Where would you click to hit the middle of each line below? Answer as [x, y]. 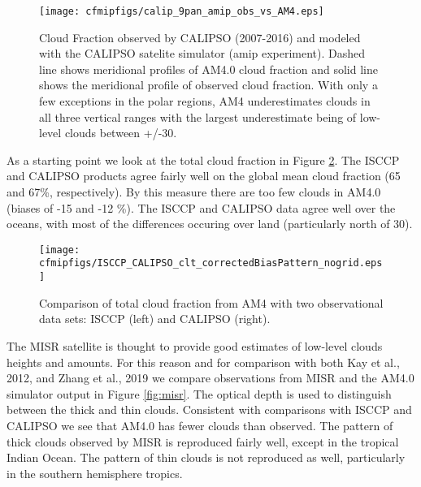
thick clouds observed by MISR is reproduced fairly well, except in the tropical [203, 441]
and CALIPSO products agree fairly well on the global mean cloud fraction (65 [204, 176]
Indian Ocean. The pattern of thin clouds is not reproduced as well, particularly [206, 457]
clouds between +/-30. [121, 133]
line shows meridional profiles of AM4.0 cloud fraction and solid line [208, 69]
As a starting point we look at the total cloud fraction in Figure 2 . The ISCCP [203, 159]
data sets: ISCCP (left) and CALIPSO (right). [155, 319]
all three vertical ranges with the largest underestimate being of [198, 116]
